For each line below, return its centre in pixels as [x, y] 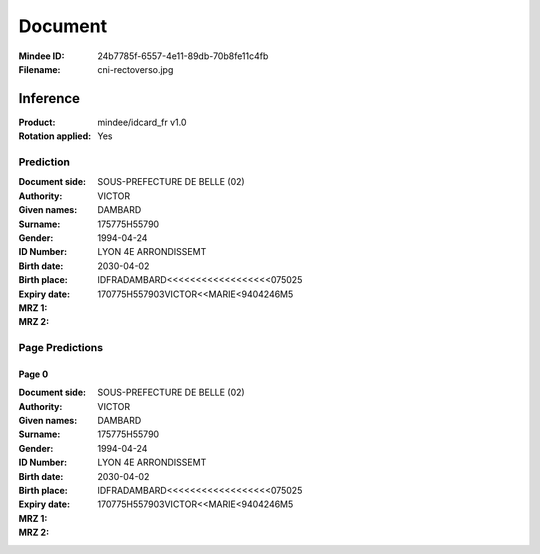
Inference [49, 98]
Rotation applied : [55, 136]
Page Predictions [61, 348]
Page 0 [33, 374]
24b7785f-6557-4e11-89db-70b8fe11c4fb [183, 56]
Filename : [39, 69]
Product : [37, 122]
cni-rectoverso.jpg [135, 69]
